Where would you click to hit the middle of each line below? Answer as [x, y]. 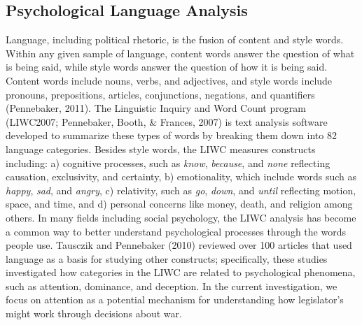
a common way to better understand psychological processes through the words [176, 231]
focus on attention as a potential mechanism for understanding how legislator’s [175, 299]
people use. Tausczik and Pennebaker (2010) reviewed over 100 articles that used [179, 245]
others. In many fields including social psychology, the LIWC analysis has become [181, 217]
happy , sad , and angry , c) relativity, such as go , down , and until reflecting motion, [181, 190]
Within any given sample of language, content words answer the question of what [180, 53]
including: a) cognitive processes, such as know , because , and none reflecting [168, 162]
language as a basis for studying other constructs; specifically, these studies [167, 258]
